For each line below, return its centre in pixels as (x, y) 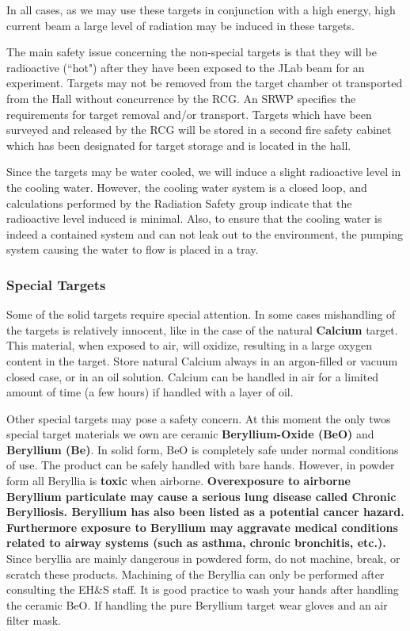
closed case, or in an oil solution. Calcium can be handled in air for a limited (193, 376)
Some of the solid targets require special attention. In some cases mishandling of (201, 314)
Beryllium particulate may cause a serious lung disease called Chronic (201, 496)
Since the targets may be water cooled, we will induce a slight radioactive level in (204, 172)
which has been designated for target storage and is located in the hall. (179, 145)
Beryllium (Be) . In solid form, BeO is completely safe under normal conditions (203, 449)
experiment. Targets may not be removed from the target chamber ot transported (205, 83)
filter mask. (34, 620)
